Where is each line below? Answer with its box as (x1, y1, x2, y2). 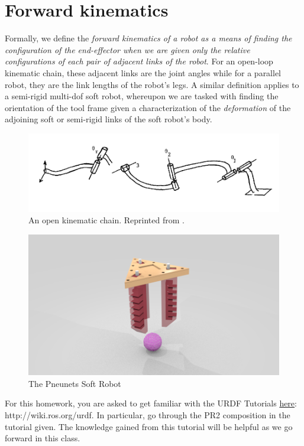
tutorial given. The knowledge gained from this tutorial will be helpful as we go (5, 420, 293, 432)
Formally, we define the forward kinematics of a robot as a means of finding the (5, 32, 292, 44)
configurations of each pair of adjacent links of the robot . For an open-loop (5, 55, 273, 67)
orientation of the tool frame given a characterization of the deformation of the (5, 101, 291, 113)
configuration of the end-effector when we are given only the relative (5, 43, 250, 56)
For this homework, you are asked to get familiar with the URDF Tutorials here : (5, 397, 297, 409)
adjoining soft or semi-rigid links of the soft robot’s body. (5, 113, 212, 125)
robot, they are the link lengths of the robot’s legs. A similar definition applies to (5, 78, 299, 90)
